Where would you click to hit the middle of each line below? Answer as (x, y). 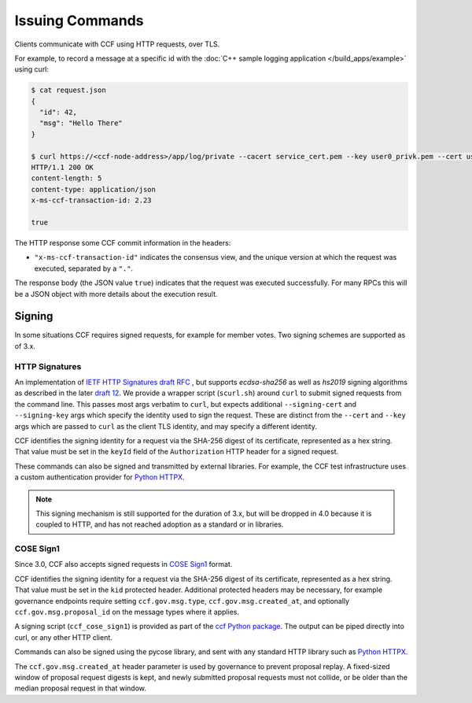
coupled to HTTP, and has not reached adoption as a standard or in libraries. (160, 524)
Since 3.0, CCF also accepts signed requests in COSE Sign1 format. (124, 564)
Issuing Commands (79, 20)
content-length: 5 (66, 178)
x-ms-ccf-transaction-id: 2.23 (92, 200)
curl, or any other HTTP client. (64, 637)
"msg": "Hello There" (81, 123)
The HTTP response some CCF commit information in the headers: (123, 242)
